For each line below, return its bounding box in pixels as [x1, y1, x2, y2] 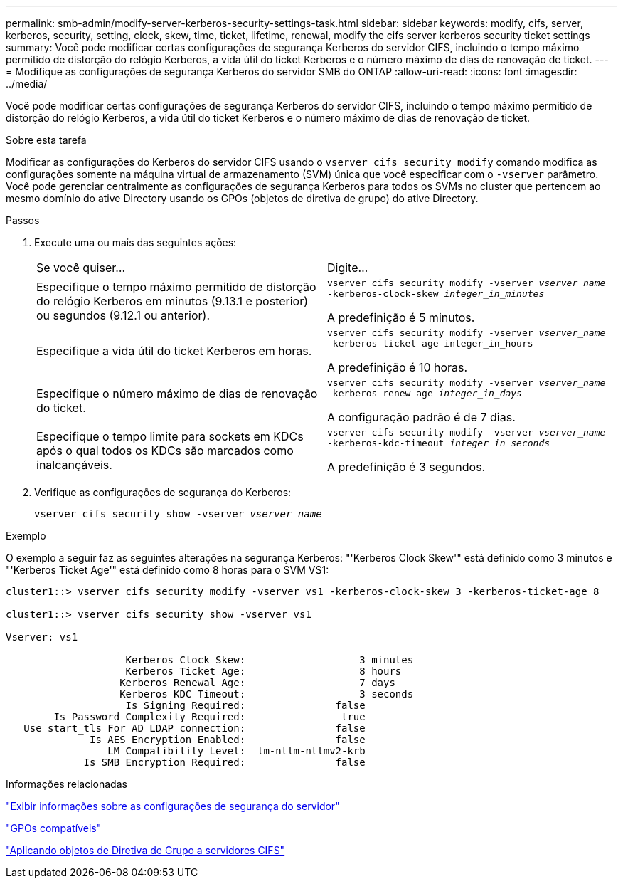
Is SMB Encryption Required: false [83, 757, 366, 768]
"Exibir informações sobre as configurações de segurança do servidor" [6, 800, 340, 812]
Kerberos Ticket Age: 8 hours [125, 665, 402, 677]
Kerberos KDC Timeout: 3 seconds [119, 688, 414, 700]
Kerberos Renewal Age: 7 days [119, 677, 395, 688]
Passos [6, 214, 40, 226]
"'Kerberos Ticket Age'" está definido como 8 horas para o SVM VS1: [6, 564, 329, 576]
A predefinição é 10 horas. [327, 360, 468, 374]
